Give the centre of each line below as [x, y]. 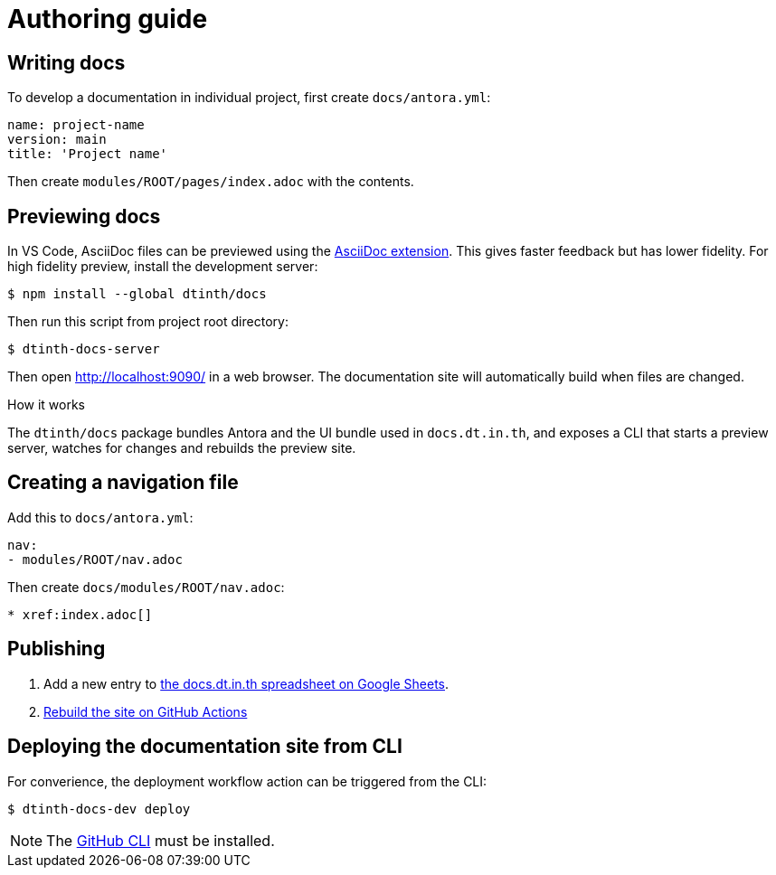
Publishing [57, 649]
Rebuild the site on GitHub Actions [146, 711]
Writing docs [66, 62]
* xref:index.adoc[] [80, 614]
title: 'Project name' [88, 154]
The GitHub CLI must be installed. [161, 840]
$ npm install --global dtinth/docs [137, 294]
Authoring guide [108, 19]
